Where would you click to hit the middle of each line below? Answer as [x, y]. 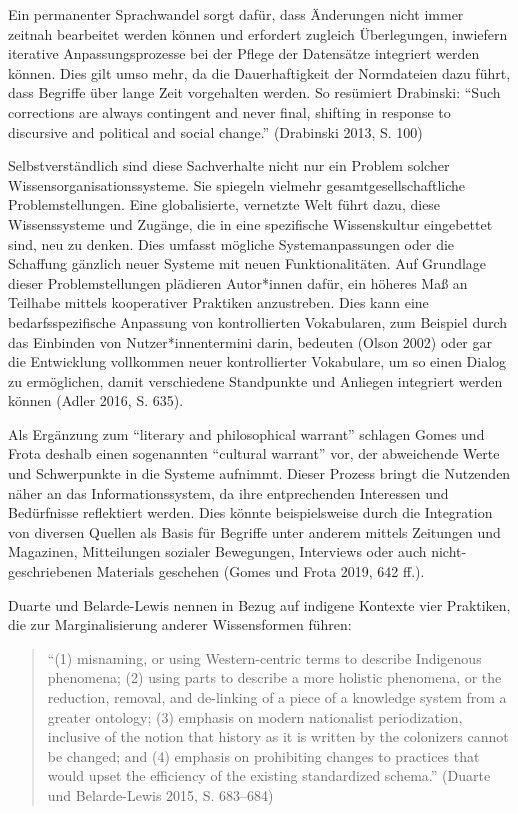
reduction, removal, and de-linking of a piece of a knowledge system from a [277, 697]
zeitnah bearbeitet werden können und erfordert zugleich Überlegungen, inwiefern [258, 33]
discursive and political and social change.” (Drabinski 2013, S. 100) [215, 131]
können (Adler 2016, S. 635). [96, 400]
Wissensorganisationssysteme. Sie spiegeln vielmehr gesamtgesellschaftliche [237, 184]
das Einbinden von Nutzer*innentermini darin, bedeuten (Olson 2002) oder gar [250, 341]
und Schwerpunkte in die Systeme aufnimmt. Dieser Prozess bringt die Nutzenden [259, 473]
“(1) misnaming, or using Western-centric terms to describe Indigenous [264, 657]
